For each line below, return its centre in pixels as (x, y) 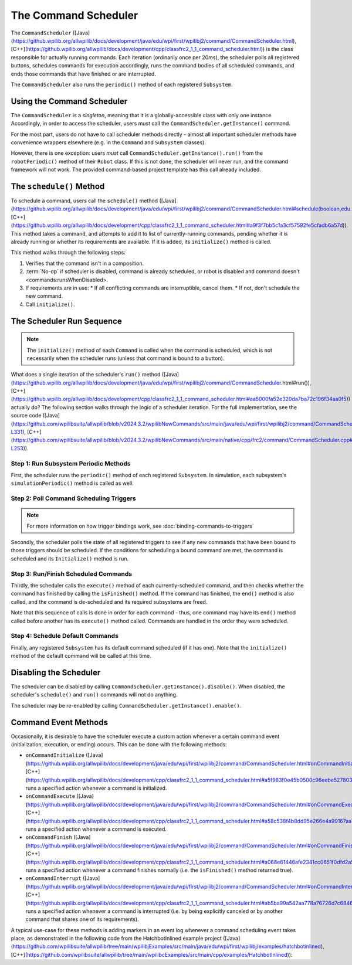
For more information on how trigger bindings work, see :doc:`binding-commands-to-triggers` (140, 526)
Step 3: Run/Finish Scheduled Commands (71, 573)
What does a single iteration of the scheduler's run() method (86, 375)
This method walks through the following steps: (68, 253)
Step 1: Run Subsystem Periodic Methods (71, 463)
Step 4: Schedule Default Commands (65, 636)
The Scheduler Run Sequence (67, 321)
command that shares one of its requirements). (82, 919)
